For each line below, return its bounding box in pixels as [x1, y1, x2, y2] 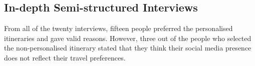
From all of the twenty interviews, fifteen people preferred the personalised [4, 23, 233, 33]
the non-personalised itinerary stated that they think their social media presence [4, 42, 251, 53]
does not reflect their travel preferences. [4, 52, 126, 62]
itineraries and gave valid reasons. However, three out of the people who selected [4, 32, 251, 43]
